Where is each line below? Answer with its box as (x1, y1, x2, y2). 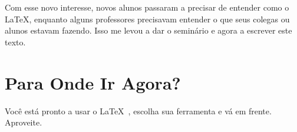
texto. (5, 35, 26, 48)
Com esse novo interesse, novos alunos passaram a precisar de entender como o (5, 1, 289, 13)
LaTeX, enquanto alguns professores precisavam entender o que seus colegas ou (5, 12, 290, 25)
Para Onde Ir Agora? (5, 70, 181, 94)
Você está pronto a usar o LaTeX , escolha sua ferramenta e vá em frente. (5, 104, 272, 117)
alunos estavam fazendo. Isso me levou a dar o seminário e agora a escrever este (5, 24, 292, 37)
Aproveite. (5, 116, 42, 128)
